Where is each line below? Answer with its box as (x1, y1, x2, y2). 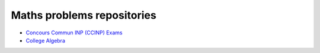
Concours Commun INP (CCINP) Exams (25, 29, 123, 36)
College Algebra (25, 37, 65, 44)
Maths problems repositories (11, 9, 156, 22)
